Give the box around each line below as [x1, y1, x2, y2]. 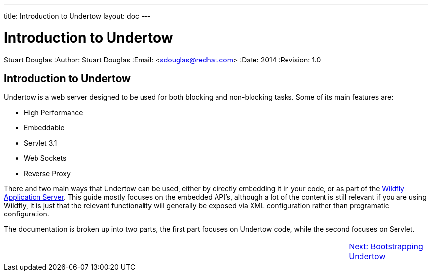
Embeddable [24, 123, 65, 132]
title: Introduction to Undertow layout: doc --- [4, 12, 151, 20]
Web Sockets [24, 154, 67, 163]
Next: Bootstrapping [349, 242, 423, 252]
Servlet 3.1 [24, 139, 57, 148]
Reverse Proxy [24, 169, 71, 178]
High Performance [24, 108, 83, 117]
